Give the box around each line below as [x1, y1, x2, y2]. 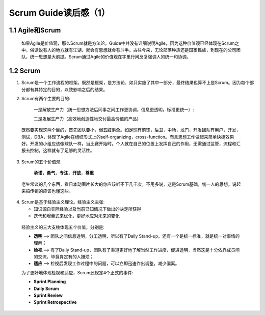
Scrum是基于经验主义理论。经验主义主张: [21, 199, 105, 205]
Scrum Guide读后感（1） [9, 7, 110, 18]
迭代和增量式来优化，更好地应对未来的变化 [33, 213, 120, 219]
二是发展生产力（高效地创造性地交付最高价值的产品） [33, 115, 141, 121]
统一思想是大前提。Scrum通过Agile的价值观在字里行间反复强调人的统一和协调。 [29, 54, 191, 60]
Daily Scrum [33, 286, 59, 291]
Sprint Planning [33, 279, 66, 285]
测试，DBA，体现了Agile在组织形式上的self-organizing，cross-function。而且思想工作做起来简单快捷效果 [21, 134, 234, 140]
